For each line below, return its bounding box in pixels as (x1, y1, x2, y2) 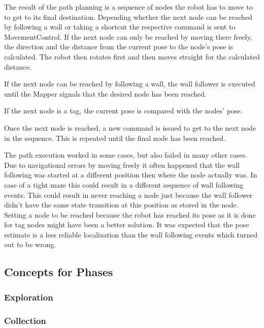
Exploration (4, 290, 53, 303)
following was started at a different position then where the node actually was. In (4, 169, 257, 180)
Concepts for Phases (4, 264, 113, 280)
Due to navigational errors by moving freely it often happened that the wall (4, 159, 240, 170)
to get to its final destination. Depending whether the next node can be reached (4, 11, 252, 22)
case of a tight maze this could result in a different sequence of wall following (4, 179, 244, 190)
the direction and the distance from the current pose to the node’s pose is (4, 41, 234, 52)
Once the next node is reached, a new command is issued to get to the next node (4, 122, 256, 133)
